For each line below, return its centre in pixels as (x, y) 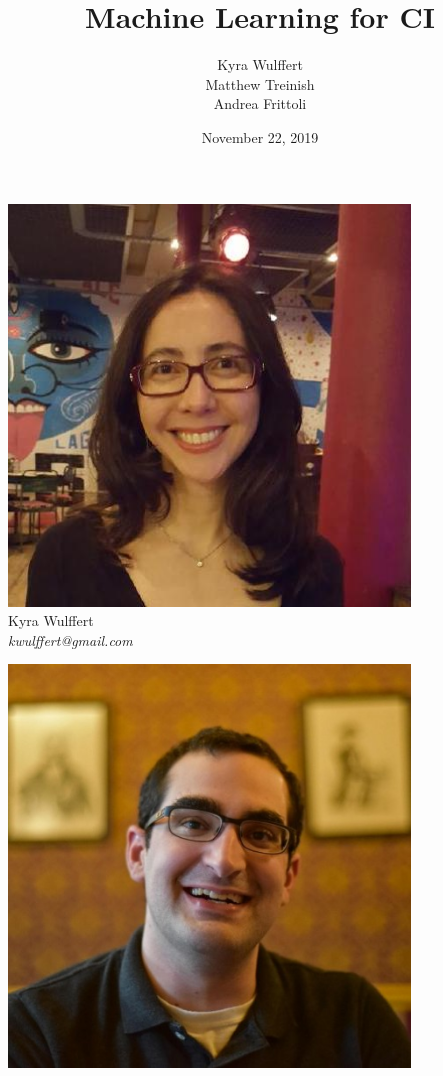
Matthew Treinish (260, 83)
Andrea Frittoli (260, 103)
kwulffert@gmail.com (70, 639)
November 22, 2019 (260, 136)
